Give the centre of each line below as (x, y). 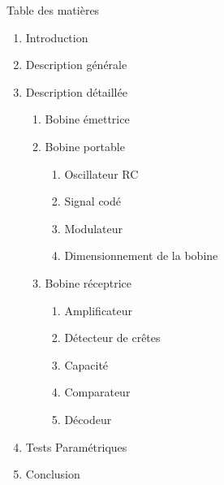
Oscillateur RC (101, 173)
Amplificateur (99, 310)
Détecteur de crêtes (112, 338)
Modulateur (94, 228)
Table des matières (53, 10)
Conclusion (53, 474)
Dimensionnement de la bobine (141, 255)
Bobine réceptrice (88, 282)
